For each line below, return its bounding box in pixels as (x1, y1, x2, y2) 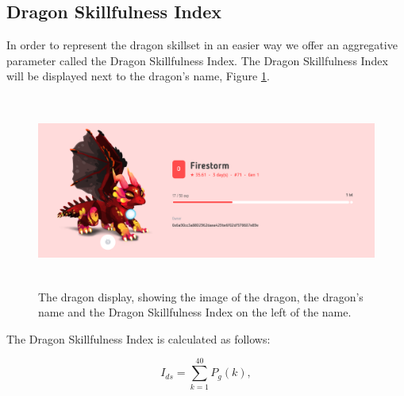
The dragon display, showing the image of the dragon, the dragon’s (38, 288, 364, 305)
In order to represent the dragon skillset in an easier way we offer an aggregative (6, 37, 398, 53)
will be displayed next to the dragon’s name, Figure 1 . (6, 68, 270, 84)
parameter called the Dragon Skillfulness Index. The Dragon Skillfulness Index (6, 52, 388, 68)
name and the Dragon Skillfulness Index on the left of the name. (38, 304, 352, 320)
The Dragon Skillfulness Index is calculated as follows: (6, 330, 271, 347)
